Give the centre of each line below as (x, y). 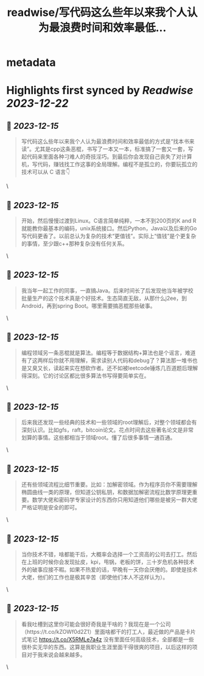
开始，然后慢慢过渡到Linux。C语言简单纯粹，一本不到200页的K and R (109, 221)
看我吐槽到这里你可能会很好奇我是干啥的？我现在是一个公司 (96, 624)
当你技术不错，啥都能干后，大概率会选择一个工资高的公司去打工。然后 (109, 554)
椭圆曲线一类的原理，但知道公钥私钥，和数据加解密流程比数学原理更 (107, 492)
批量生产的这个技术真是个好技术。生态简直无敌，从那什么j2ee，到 (104, 298)
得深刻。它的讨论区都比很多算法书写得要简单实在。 (85, 376)
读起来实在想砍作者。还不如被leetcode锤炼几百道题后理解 (126, 368)
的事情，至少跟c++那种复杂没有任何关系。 (74, 244)
